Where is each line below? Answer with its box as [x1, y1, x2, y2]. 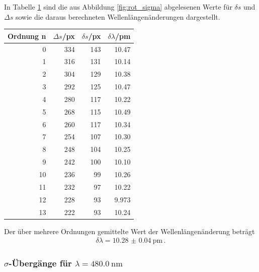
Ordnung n [8, 30, 46, 41]
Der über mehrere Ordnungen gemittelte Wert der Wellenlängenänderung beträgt [4, 226, 255, 236]
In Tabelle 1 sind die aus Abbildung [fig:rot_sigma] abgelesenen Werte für [4, 2, 232, 12]
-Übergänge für [9, 257, 72, 269]
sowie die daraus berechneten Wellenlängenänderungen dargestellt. [15, 11, 220, 22]
